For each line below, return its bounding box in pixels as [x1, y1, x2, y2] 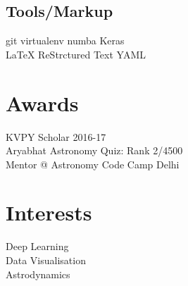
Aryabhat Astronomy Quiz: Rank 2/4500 [6, 143, 183, 158]
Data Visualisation [6, 253, 86, 268]
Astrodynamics [6, 266, 70, 281]
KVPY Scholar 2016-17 [6, 129, 106, 144]
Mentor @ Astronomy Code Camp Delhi [6, 156, 180, 171]
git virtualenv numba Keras [6, 33, 125, 48]
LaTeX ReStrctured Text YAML [6, 46, 146, 61]
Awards [6, 88, 79, 117]
